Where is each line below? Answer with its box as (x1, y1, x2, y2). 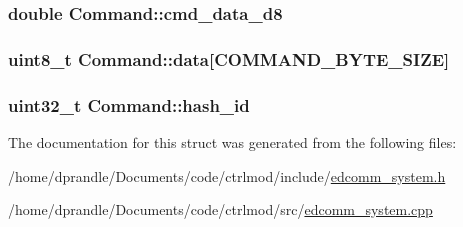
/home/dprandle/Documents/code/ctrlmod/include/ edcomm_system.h (8, 165, 446, 186)
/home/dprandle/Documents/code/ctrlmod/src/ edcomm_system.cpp (8, 199, 433, 220)
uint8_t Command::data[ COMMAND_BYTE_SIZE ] (8, 46, 450, 71)
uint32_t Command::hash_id (8, 92, 250, 117)
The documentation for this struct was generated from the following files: (8, 131, 457, 152)
